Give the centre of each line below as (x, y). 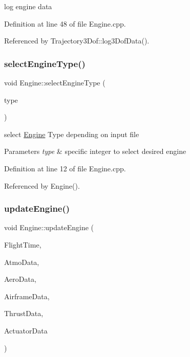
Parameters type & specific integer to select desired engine (95, 151)
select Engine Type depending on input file (72, 134)
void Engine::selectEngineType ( (55, 82)
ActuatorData (26, 330)
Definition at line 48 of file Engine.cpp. (65, 23)
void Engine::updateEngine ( (49, 227)
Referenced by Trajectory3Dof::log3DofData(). (77, 41)
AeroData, (20, 279)
